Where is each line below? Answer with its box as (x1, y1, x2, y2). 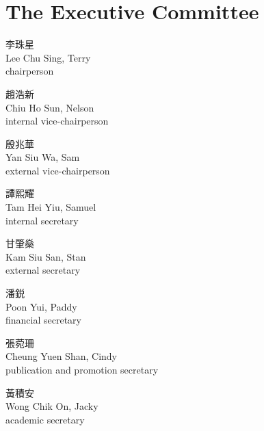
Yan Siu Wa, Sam (5, 150, 80, 164)
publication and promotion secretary (5, 363, 159, 376)
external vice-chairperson (5, 163, 110, 177)
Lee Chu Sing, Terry (5, 50, 91, 64)
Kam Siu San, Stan (5, 249, 86, 263)
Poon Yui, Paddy (5, 299, 77, 313)
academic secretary (5, 412, 85, 426)
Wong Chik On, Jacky (5, 399, 98, 413)
